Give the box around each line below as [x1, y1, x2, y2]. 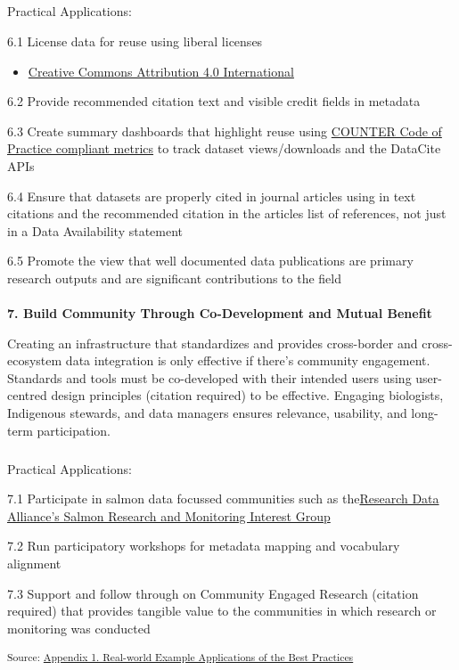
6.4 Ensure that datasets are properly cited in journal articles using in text [7, 186, 416, 205]
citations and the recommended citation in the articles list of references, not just [7, 204, 447, 223]
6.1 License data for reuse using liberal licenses [7, 31, 263, 50]
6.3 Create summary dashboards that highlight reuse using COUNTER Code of [7, 121, 442, 140]
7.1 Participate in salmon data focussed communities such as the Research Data [7, 489, 439, 508]
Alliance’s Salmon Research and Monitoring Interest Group [7, 506, 331, 525]
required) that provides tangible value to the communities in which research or [7, 601, 437, 620]
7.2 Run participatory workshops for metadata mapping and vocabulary [7, 536, 400, 555]
